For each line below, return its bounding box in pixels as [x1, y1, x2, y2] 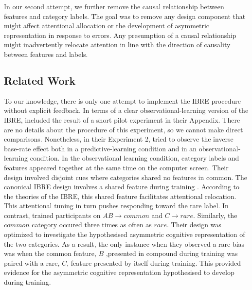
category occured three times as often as [32, 219, 152, 230]
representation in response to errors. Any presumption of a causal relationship [4, 30, 236, 40]
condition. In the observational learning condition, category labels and [30, 153, 239, 163]
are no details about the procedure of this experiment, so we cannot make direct [4, 124, 243, 134]
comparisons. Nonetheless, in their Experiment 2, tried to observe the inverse [4, 134, 234, 144]
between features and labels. [4, 49, 88, 59]
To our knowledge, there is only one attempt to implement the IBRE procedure [4, 95, 241, 106]
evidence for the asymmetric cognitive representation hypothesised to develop [4, 267, 234, 277]
